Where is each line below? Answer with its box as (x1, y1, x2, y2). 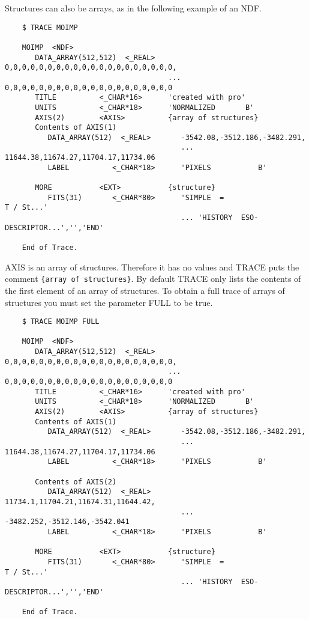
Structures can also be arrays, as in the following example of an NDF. (5, 2, 262, 14)
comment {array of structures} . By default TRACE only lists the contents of (5, 272, 301, 285)
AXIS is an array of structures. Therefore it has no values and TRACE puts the (5, 260, 299, 273)
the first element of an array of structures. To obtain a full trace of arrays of (5, 284, 285, 296)
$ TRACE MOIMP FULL (22, 317, 100, 326)
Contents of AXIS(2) (35, 477, 117, 486)
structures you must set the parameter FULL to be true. (5, 296, 213, 308)
